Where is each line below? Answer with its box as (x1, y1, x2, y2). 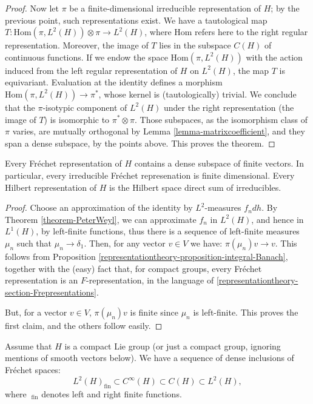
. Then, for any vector (84, 236, 166, 249)
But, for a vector (5, 306, 67, 319)
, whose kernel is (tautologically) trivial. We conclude (98, 87, 297, 100)
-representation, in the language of (86, 274, 214, 286)
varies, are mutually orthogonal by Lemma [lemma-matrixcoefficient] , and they (12, 125, 305, 137)
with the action (246, 50, 303, 63)
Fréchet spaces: (5, 363, 61, 376)
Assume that (5, 339, 52, 352)
